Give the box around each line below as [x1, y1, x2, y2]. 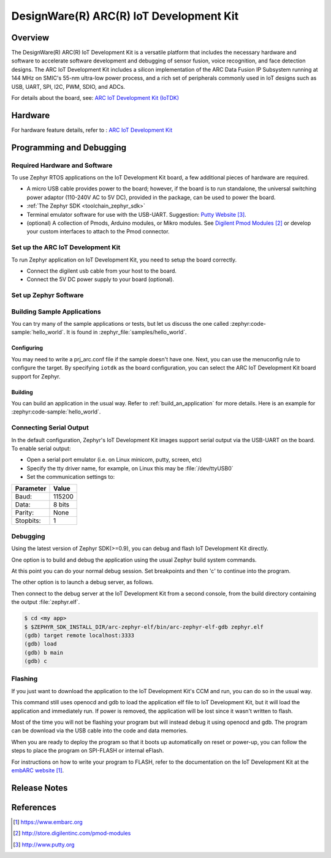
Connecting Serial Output [11, 423, 89, 432]
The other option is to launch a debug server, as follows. [11, 579, 154, 586]
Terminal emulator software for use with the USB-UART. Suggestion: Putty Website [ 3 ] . [26, 211, 246, 218]
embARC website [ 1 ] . [11, 766, 64, 774]
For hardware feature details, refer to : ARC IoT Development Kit [11, 126, 173, 134]
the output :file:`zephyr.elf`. [11, 598, 80, 606]
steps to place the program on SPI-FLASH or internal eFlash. [11, 747, 164, 755]
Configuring [11, 344, 43, 352]
